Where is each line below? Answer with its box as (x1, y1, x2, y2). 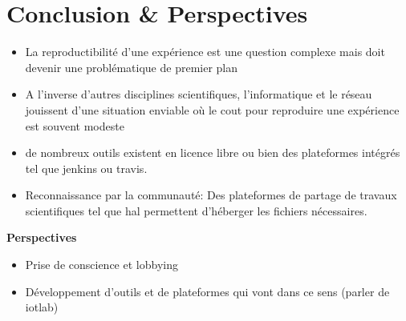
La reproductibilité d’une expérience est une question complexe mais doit (25, 43, 385, 60)
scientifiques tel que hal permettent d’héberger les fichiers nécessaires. (25, 202, 367, 219)
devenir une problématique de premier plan (25, 58, 238, 75)
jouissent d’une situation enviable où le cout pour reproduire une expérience (25, 101, 400, 118)
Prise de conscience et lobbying (25, 256, 178, 273)
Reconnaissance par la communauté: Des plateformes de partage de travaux (25, 187, 397, 203)
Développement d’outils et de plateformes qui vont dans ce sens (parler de (25, 283, 390, 299)
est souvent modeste (25, 117, 124, 134)
